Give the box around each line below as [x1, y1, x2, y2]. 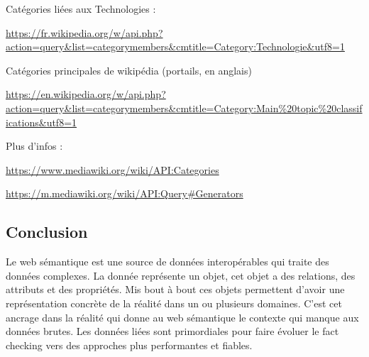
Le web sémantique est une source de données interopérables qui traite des [6, 254, 329, 269]
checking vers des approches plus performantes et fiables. [6, 337, 253, 352]
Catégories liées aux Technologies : [6, 1, 156, 16]
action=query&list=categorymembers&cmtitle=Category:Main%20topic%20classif [6, 100, 363, 115]
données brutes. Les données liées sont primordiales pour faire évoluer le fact [6, 324, 339, 339]
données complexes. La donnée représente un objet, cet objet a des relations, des [6, 268, 356, 282]
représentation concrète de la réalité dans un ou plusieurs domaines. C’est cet [6, 295, 342, 310]
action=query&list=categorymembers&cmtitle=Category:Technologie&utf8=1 [6, 39, 345, 54]
